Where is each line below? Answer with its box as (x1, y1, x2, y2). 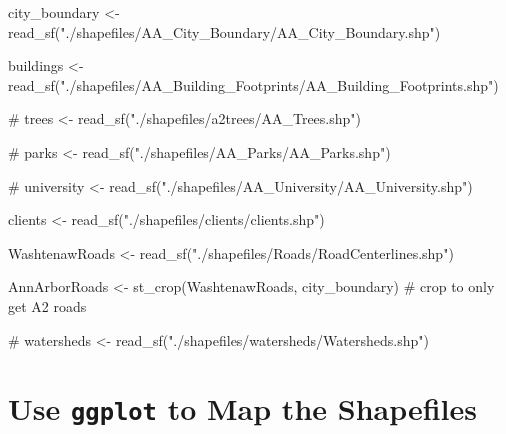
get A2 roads (8, 295, 87, 316)
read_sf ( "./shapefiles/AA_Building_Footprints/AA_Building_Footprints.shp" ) (8, 74, 499, 95)
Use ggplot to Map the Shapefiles (8, 388, 478, 429)
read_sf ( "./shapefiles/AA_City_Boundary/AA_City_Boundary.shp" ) (8, 21, 441, 42)
